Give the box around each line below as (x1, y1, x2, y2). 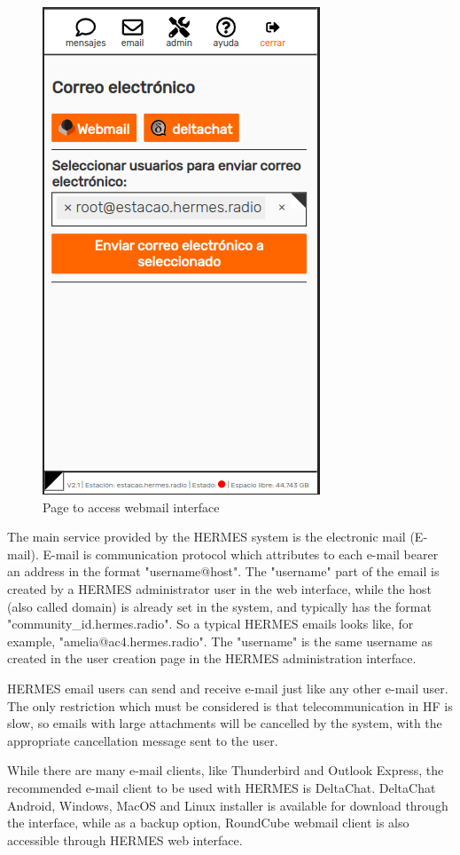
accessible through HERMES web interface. (7, 830, 243, 849)
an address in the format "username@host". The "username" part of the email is (7, 562, 440, 581)
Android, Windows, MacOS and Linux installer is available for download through (7, 796, 448, 814)
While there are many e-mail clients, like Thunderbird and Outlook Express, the (7, 761, 444, 780)
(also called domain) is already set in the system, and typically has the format (7, 597, 432, 615)
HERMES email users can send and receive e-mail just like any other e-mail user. (7, 678, 448, 697)
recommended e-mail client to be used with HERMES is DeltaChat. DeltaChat (7, 778, 436, 796)
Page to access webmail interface (43, 497, 220, 516)
